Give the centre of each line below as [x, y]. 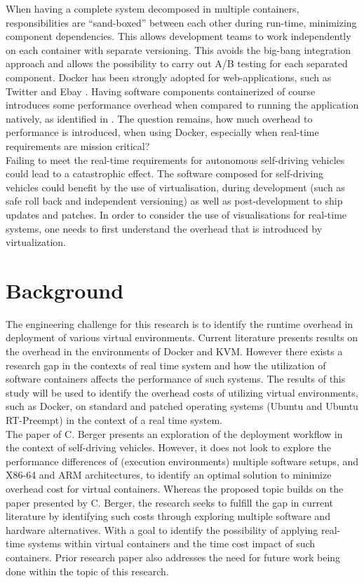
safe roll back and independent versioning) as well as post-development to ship [174, 201]
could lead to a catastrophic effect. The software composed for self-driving [165, 173]
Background [65, 290]
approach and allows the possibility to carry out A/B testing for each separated [177, 63]
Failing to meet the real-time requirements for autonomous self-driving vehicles [175, 159]
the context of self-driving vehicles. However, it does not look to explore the [168, 447]
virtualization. [36, 242]
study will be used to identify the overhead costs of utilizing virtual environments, [182, 392]
